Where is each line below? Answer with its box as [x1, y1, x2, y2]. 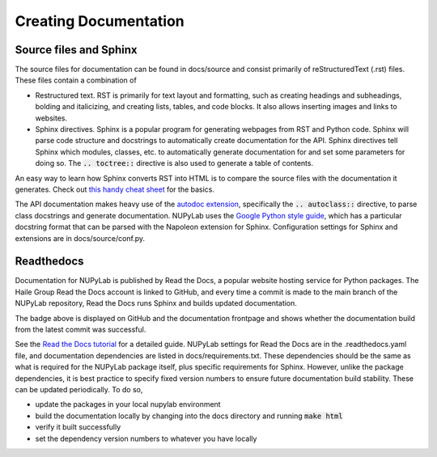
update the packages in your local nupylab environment [35, 400, 222, 409]
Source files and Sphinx [15, 43, 138, 57]
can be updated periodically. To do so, [15, 384, 143, 394]
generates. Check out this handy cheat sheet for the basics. [15, 184, 214, 194]
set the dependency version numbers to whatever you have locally [35, 434, 257, 443]
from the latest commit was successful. [15, 324, 146, 334]
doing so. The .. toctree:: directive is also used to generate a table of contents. [35, 159, 314, 168]
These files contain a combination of [15, 75, 137, 85]
